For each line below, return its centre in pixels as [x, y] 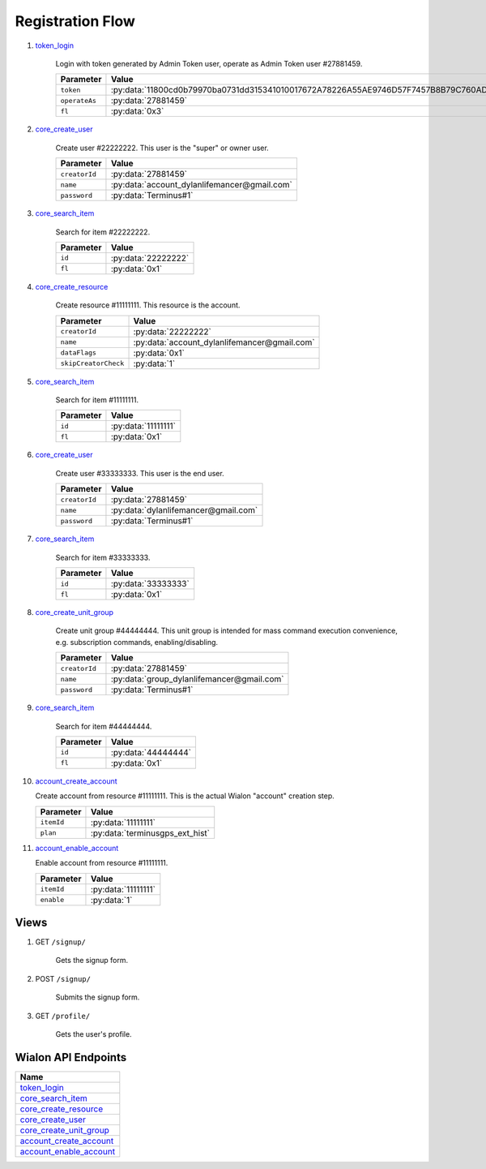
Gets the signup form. [92, 961]
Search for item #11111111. [97, 400]
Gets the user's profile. [94, 1034]
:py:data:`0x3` [137, 111]
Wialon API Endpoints [71, 1057]
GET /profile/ [63, 1016]
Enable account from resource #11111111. [102, 863]
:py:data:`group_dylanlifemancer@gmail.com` [197, 679]
